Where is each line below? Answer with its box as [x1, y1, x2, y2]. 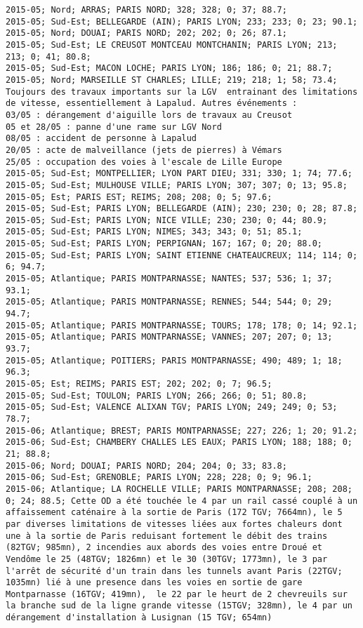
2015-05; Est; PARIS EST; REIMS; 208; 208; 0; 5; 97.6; [6, 192, 272, 202]
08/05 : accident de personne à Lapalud [6, 133, 197, 144]
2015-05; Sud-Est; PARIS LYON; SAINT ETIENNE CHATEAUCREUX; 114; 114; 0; [6, 250, 358, 260]
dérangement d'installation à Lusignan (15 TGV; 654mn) [6, 613, 272, 623]
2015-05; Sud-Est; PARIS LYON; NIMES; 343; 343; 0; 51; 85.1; [6, 227, 303, 237]
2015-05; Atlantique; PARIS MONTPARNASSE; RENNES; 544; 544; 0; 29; [6, 297, 333, 307]
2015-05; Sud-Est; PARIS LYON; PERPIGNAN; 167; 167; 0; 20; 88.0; [6, 239, 323, 249]
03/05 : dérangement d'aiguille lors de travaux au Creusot [6, 109, 293, 120]
